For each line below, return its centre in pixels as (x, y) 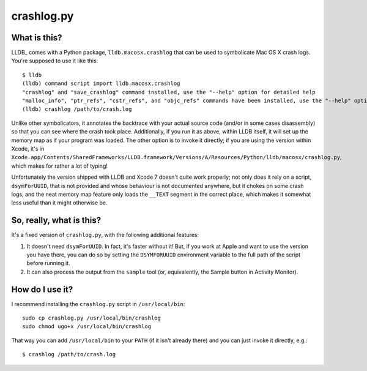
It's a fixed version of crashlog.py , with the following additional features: (105, 235)
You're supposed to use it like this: (55, 61)
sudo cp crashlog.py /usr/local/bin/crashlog (92, 318)
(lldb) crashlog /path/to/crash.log (77, 109)
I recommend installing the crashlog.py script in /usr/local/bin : (98, 304)
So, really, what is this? (56, 220)
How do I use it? (42, 289)
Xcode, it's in (28, 148)
